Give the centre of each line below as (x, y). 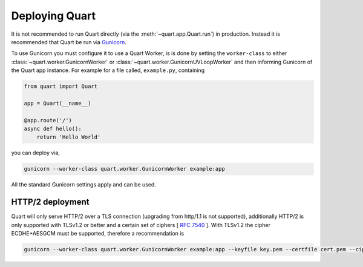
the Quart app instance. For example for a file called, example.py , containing (108, 70)
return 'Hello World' (69, 137)
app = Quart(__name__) (57, 103)
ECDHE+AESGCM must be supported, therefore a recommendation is (98, 234)
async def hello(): (53, 129)
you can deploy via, (36, 153)
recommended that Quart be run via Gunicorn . (69, 42)
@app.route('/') (48, 120)
